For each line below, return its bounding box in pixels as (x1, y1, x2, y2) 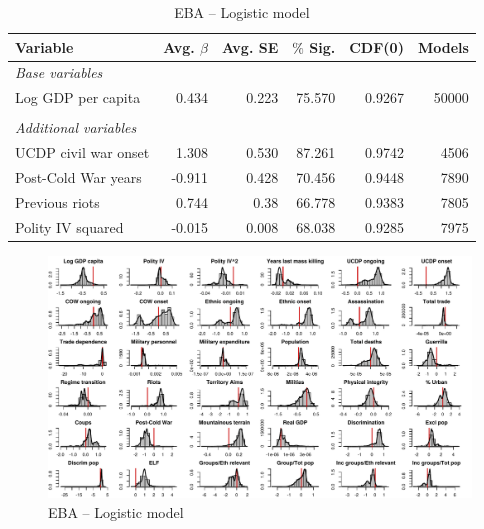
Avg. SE (221, 36, 279, 57)
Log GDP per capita (15, 87, 141, 108)
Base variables (15, 62, 103, 83)
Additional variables (15, 117, 137, 138)
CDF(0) (349, 36, 404, 57)
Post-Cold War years (15, 167, 142, 188)
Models (417, 36, 469, 57)
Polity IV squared (15, 216, 124, 237)
